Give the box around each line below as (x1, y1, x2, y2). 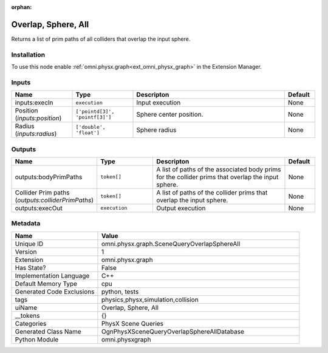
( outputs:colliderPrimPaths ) (15, 196, 94, 204)
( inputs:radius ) (15, 129, 57, 138)
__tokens (15, 311, 40, 320)
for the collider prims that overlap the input (156, 173, 279, 181)
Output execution (156, 204, 206, 212)
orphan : (11, 4, 32, 10)
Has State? (15, 263, 46, 272)
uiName (15, 303, 38, 312)
